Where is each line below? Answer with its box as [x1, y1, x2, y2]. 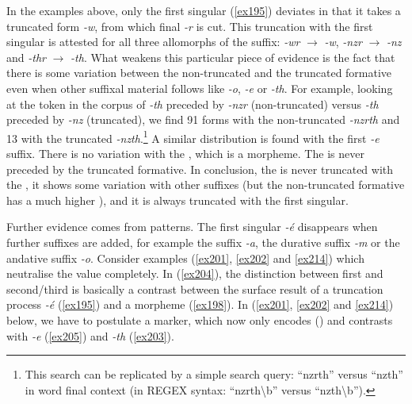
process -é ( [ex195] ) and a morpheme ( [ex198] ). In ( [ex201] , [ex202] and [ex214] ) [6, 296, 394, 313]
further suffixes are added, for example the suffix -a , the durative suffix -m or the [6, 233, 400, 250]
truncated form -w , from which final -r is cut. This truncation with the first [6, 17, 373, 34]
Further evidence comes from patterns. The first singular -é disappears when [6, 218, 378, 235]
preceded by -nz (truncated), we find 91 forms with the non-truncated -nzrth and [6, 111, 400, 128]
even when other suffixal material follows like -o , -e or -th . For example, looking [6, 79, 393, 96]
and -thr [6, 48, 46, 65]
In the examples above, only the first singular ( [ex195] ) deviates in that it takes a [6, 2, 401, 18]
